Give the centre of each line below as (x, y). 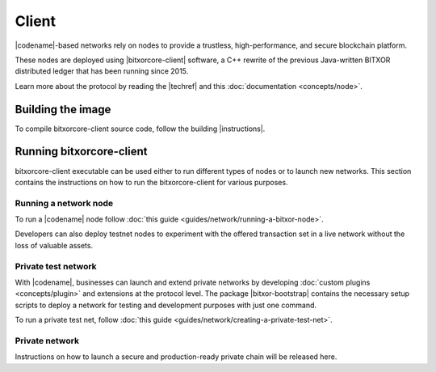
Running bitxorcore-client (81, 152)
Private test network (56, 266)
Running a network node (64, 203)
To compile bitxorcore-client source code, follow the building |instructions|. (140, 129)
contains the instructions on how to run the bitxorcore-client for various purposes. (151, 182)
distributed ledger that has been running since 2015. (102, 71)
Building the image (63, 109)
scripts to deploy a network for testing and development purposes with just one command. (166, 305)
